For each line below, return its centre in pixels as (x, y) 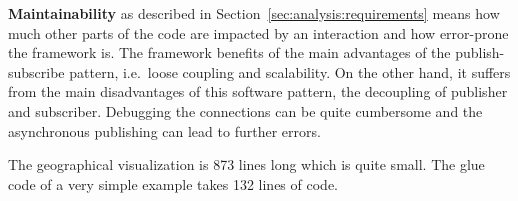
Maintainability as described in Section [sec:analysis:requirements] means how (254, 13)
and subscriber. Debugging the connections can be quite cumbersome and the (245, 110)
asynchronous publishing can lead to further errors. (164, 130)
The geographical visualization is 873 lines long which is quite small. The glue (246, 164)
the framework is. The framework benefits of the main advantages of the (229, 52)
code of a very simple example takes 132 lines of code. (173, 183)
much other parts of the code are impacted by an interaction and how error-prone (258, 32)
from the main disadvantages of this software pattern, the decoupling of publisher (258, 91)
